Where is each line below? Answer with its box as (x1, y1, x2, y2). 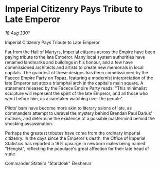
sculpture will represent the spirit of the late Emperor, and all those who (5, 90, 148, 96)
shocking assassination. (5, 121, 53, 127)
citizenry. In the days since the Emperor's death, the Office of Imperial (5, 135, 145, 141)
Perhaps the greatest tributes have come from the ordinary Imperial (5, 130, 140, 136)
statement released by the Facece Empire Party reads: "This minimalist (5, 85, 147, 91)
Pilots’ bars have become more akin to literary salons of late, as (5, 105, 132, 111)
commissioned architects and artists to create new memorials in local (5, 64, 144, 70)
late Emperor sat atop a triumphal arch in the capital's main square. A (5, 80, 143, 86)
